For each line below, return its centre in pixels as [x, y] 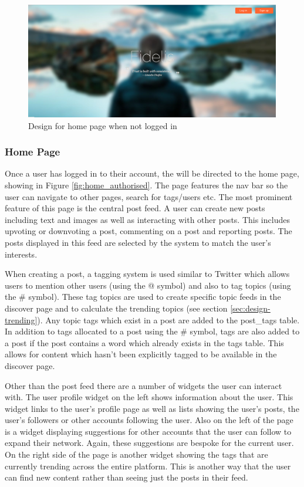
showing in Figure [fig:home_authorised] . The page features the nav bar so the [146, 185]
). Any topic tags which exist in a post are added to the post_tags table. [168, 319]
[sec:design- [250, 308]
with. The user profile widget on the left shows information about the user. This [149, 397]
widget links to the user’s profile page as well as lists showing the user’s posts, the [152, 408]
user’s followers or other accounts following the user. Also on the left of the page [149, 420]
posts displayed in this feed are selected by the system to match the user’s [138, 242]
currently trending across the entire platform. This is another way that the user [148, 466]
